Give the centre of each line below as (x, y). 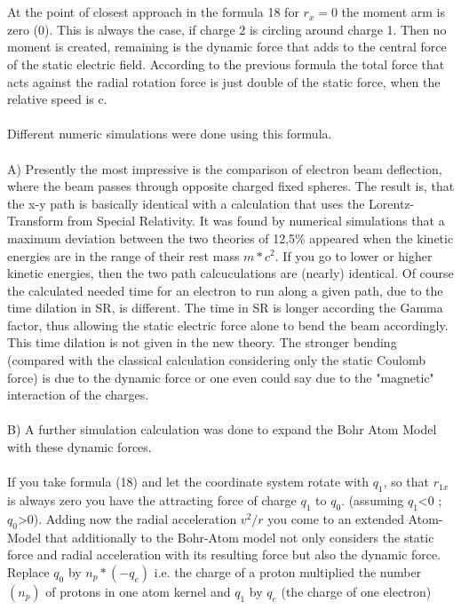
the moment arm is (393, 12)
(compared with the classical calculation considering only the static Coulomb (216, 360)
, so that (406, 482)
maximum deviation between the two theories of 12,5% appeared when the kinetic (230, 238)
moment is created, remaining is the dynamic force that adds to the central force (227, 47)
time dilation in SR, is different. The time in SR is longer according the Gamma (225, 308)
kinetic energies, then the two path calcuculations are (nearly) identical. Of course (230, 273)
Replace (28, 571)
